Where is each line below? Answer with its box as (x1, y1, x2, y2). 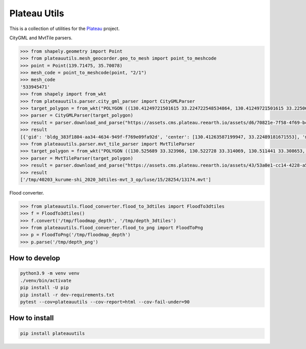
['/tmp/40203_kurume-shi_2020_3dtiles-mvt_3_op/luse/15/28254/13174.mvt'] (20, 176, 212, 182)
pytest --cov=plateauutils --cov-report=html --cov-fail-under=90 (20, 299, 190, 305)
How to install (9, 314, 54, 323)
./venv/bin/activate (20, 278, 71, 283)
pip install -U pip (20, 285, 69, 290)
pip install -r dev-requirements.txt (20, 292, 115, 298)
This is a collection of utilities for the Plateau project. (9, 25, 120, 32)
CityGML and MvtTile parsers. (9, 35, 72, 41)
